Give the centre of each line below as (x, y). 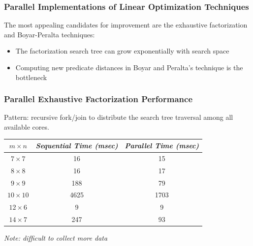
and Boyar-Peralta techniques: (49, 34)
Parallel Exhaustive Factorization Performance (98, 99)
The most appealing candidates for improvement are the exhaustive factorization (126, 25)
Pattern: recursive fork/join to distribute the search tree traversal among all (119, 117)
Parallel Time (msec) (162, 146)
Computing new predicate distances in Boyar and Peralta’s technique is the (129, 67)
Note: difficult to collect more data (56, 238)
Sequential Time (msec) (77, 146)
